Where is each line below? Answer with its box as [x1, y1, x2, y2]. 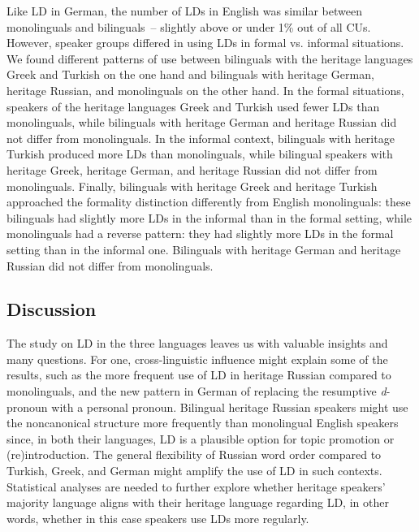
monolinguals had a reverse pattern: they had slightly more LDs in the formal [6, 225, 394, 242]
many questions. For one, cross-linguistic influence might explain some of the [6, 350, 388, 367]
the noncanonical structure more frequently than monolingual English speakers [6, 414, 399, 431]
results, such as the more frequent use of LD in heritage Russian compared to [6, 366, 391, 383]
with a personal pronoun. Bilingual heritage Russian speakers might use [51, 398, 408, 415]
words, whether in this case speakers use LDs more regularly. [6, 509, 309, 526]
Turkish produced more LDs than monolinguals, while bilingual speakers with [6, 145, 393, 162]
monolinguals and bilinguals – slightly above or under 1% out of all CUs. [6, 18, 371, 35]
